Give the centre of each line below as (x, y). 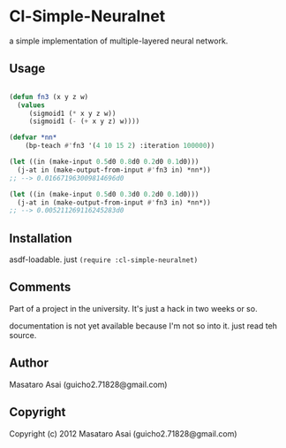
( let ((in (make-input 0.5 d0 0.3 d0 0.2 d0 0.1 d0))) (104, 194)
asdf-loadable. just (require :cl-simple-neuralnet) (104, 259)
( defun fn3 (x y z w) (49, 97)
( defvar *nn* (33, 138)
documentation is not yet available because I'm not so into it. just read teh (143, 326)
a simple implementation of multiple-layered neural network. (119, 41)
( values (31, 105)
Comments (40, 287)
